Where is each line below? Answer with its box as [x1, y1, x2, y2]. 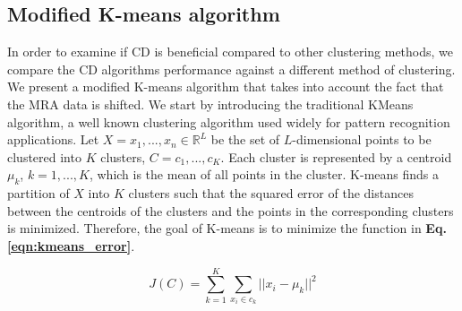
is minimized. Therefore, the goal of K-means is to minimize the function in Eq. [7, 219, 447, 238]
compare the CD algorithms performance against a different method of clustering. [7, 59, 456, 78]
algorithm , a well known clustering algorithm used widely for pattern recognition [7, 112, 450, 131]
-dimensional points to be [292, 130, 432, 149]
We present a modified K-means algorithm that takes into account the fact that [7, 77, 444, 96]
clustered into [7, 147, 81, 166]
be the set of [210, 130, 280, 149]
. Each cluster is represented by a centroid [220, 147, 452, 166]
